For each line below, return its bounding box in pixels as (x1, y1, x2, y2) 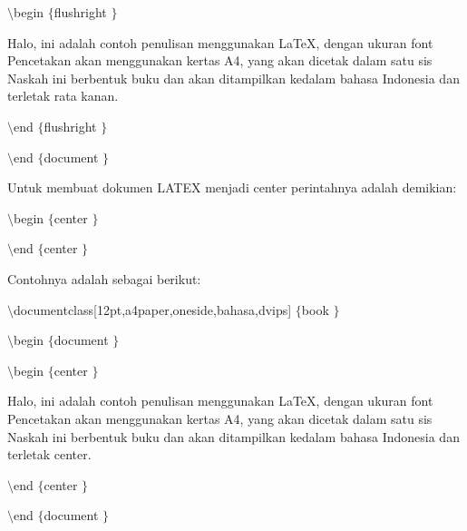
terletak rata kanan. (7, 86, 119, 105)
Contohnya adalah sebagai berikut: (7, 269, 201, 288)
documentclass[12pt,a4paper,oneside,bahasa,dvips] (14, 300, 292, 319)
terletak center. (7, 445, 92, 464)
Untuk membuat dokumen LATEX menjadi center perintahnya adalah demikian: (7, 178, 457, 197)
